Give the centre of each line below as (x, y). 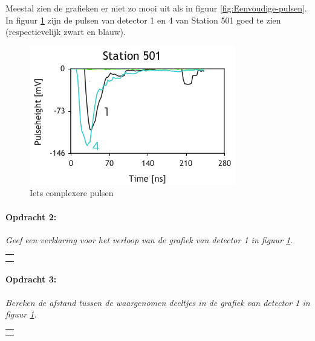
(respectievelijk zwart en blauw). (66, 32)
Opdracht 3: (31, 279)
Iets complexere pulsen (72, 193)
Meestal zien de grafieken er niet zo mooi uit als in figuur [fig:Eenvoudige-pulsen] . (156, 8)
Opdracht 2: (31, 216)
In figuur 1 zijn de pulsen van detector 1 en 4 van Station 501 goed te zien (143, 20)
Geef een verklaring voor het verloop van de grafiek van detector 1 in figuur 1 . (149, 239)
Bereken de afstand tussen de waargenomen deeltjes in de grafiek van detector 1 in (158, 302)
